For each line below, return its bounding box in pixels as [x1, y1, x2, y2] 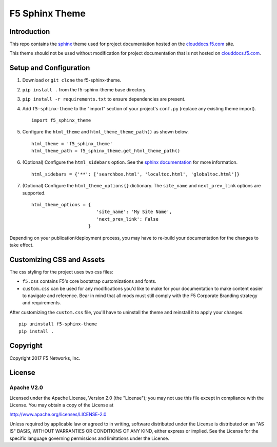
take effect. [9, 242, 34, 248]
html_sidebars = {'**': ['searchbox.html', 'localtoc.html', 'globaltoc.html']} [31, 171, 240, 177]
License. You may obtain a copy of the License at [9, 402, 114, 408]
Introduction [9, 27, 50, 36]
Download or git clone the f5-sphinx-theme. [22, 77, 122, 83]
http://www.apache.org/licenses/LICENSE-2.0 [9, 411, 107, 418]
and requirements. [22, 300, 61, 306]
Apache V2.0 [9, 384, 44, 391]
